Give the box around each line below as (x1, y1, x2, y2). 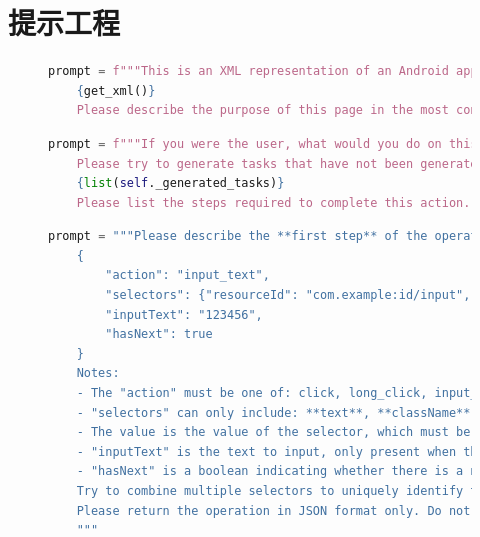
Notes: (76, 366, 120, 381)
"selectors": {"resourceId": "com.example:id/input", (105, 288, 471, 303)
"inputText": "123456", (105, 307, 263, 322)
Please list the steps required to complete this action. (76, 195, 471, 210)
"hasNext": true (105, 327, 213, 342)
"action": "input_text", (105, 268, 270, 283)
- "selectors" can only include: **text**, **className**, (76, 405, 478, 420)
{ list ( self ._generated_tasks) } (76, 176, 285, 191)
